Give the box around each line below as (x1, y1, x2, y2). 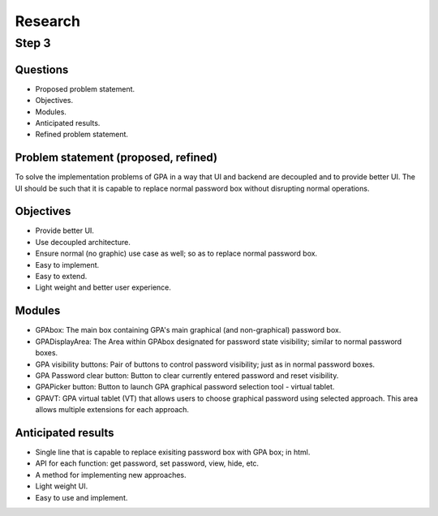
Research (15, 12, 81, 30)
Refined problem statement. (35, 130, 129, 140)
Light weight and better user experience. (35, 282, 172, 292)
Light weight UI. (35, 481, 88, 491)
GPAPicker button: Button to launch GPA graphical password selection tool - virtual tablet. (35, 382, 335, 392)
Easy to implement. (35, 260, 100, 269)
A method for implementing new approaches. (35, 470, 187, 479)
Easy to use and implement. (35, 492, 128, 502)
